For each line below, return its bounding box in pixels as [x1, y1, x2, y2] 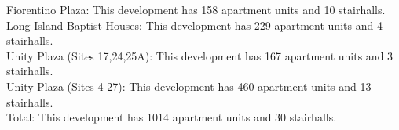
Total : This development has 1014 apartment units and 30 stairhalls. [6, 109, 337, 125]
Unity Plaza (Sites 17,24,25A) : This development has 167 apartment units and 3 [6, 47, 394, 63]
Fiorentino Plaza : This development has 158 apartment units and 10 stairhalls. [6, 2, 386, 17]
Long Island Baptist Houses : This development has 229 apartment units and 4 [6, 16, 383, 33]
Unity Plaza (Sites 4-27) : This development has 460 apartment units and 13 [6, 78, 372, 94]
